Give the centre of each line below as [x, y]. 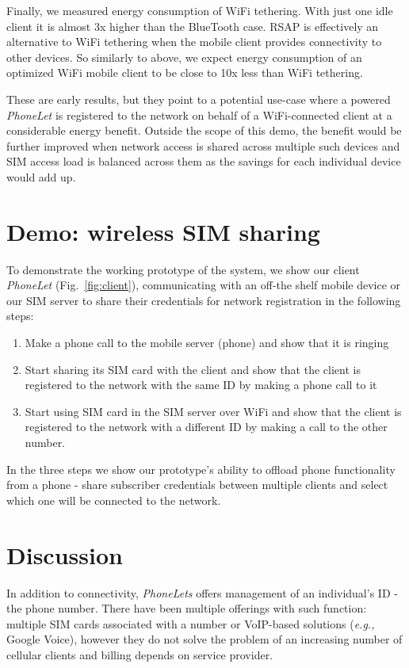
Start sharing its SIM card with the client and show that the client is [193, 369]
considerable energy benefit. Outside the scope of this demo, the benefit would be [204, 130]
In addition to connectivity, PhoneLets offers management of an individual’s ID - [202, 592]
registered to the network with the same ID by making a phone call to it [201, 385]
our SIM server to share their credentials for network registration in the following [204, 300]
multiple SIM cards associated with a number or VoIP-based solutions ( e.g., [191, 623]
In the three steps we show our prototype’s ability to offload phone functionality [201, 469]
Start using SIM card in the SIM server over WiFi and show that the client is [213, 411]
